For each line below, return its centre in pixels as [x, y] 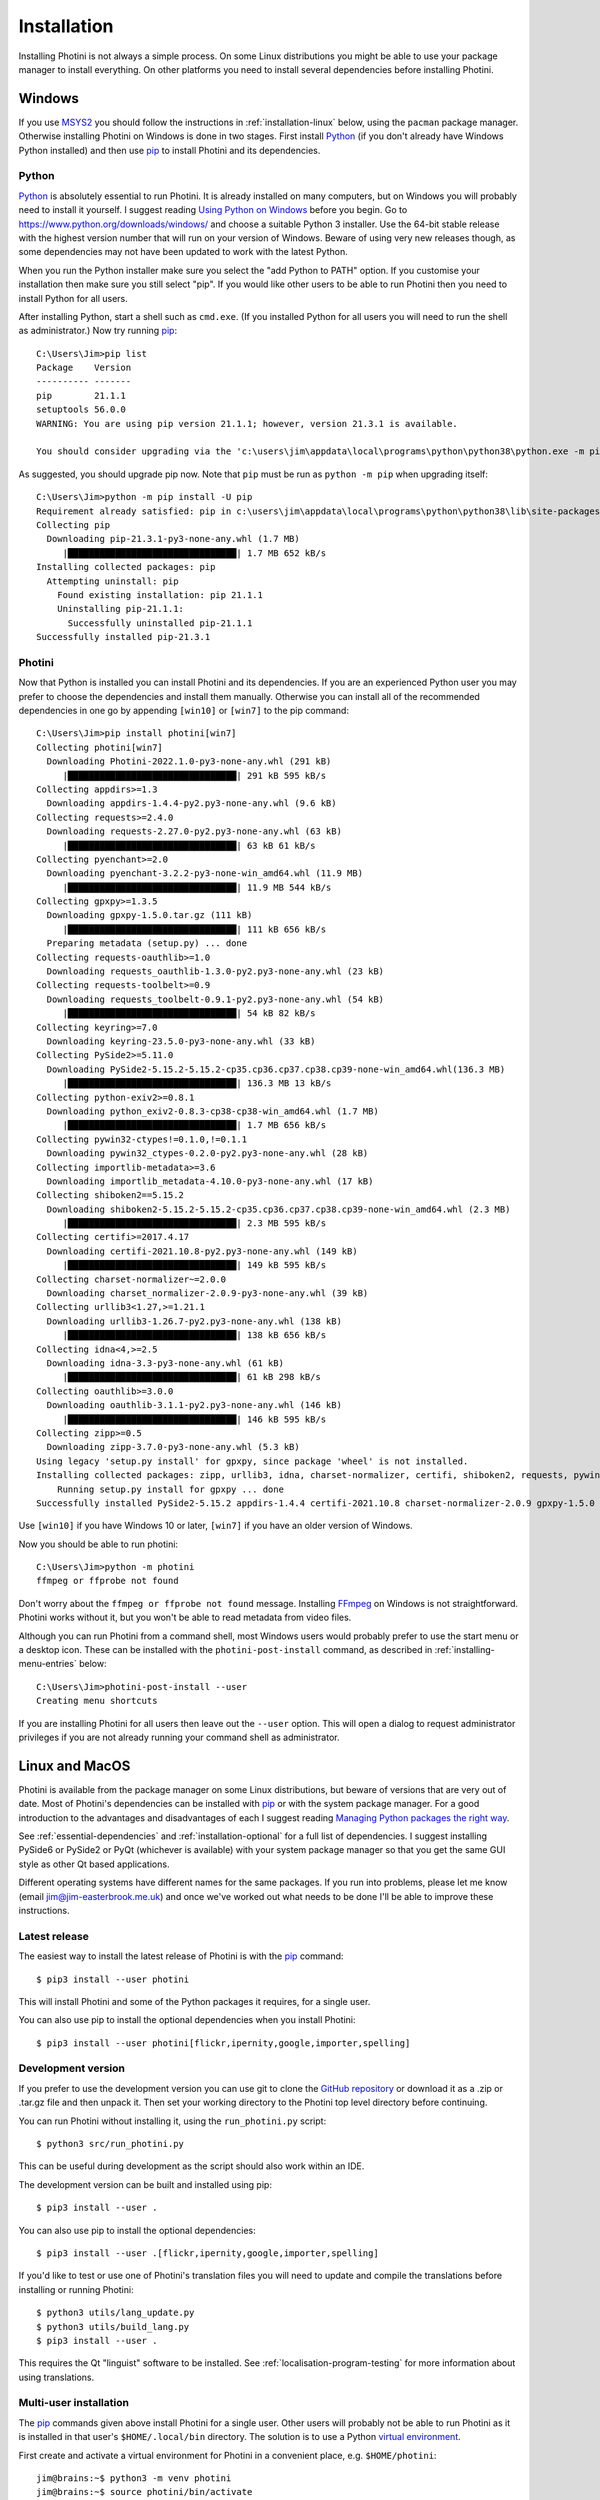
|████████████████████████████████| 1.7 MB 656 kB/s [194, 1125]
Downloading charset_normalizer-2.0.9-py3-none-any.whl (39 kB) [207, 1293]
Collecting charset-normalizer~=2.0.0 [131, 1279]
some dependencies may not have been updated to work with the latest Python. [183, 252]
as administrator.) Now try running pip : [98, 331]
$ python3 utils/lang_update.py [115, 2313]
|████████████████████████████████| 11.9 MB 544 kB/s [197, 887]
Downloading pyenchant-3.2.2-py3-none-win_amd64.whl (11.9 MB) [205, 873]
